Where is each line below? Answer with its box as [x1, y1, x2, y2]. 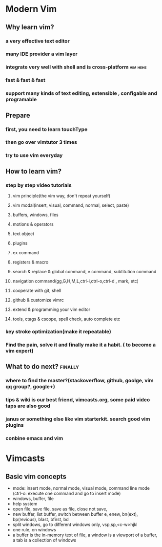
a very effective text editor [5, 38, 70, 44]
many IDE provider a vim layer [5, 50, 78, 57]
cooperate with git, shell [12, 287, 61, 294]
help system [12, 501, 38, 506]
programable [5, 96, 37, 103]
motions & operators [12, 221, 54, 227]
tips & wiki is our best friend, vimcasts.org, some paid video [5, 396, 150, 403]
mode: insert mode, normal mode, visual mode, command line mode [12, 485, 150, 491]
